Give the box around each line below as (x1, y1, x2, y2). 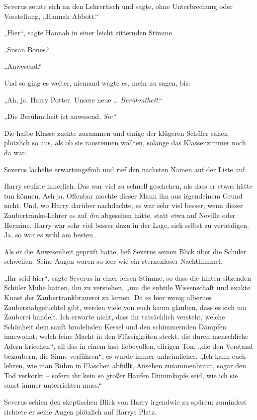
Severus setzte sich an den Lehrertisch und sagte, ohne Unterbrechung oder (4, 1, 233, 11)
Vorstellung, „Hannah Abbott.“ (4, 10, 98, 21)
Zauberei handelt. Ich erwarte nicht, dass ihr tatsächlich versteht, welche (4, 312, 225, 322)
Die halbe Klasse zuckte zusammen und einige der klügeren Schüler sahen (4, 127, 228, 138)
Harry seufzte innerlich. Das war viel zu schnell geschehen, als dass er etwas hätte (4, 181, 253, 191)
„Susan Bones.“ (4, 44, 50, 54)
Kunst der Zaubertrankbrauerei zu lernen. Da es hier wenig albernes (4, 292, 212, 303)
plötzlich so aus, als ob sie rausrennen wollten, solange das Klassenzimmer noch (4, 137, 246, 148)
